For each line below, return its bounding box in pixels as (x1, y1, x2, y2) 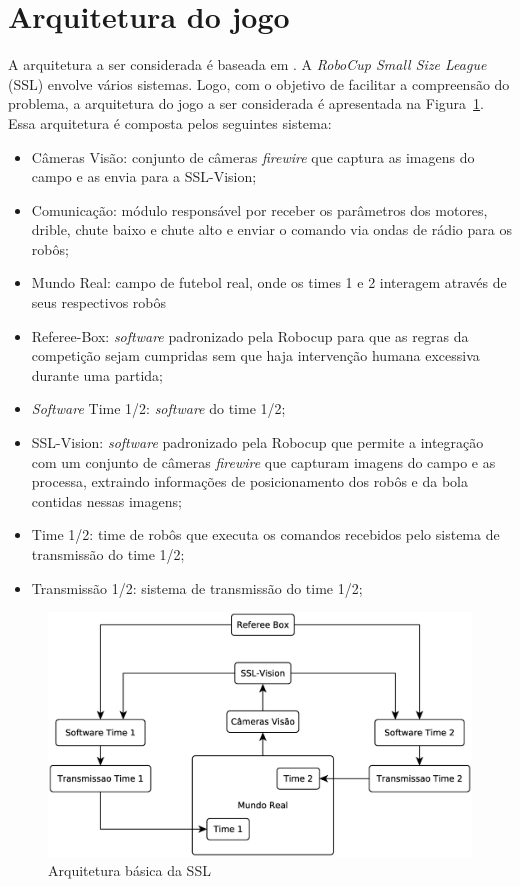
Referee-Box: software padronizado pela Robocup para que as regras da (31, 325, 469, 346)
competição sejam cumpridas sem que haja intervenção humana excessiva (31, 345, 480, 366)
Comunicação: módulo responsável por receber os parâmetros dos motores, (31, 199, 488, 220)
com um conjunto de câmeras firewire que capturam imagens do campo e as (31, 451, 496, 472)
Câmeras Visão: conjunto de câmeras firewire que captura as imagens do (31, 146, 475, 167)
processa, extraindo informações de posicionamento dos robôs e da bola (31, 471, 468, 492)
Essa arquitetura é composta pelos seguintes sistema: (8, 112, 332, 133)
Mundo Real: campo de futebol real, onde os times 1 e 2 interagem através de (31, 272, 507, 293)
